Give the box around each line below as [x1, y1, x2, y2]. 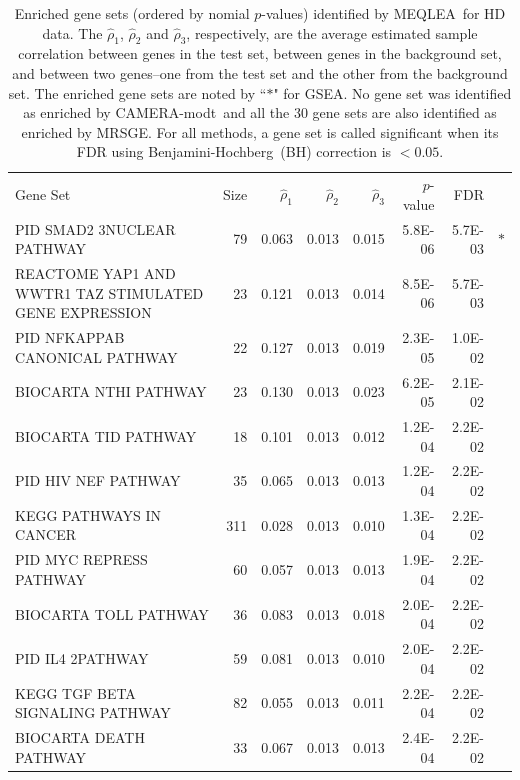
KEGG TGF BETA [15, 682, 136, 703]
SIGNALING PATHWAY [15, 702, 171, 723]
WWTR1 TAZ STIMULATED [15, 282, 204, 303]
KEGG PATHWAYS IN [15, 504, 162, 525]
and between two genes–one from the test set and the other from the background [12, 62, 508, 83]
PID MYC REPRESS [15, 549, 148, 570]
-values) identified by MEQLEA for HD [261, 3, 506, 23]
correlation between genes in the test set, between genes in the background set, [18, 43, 502, 64]
